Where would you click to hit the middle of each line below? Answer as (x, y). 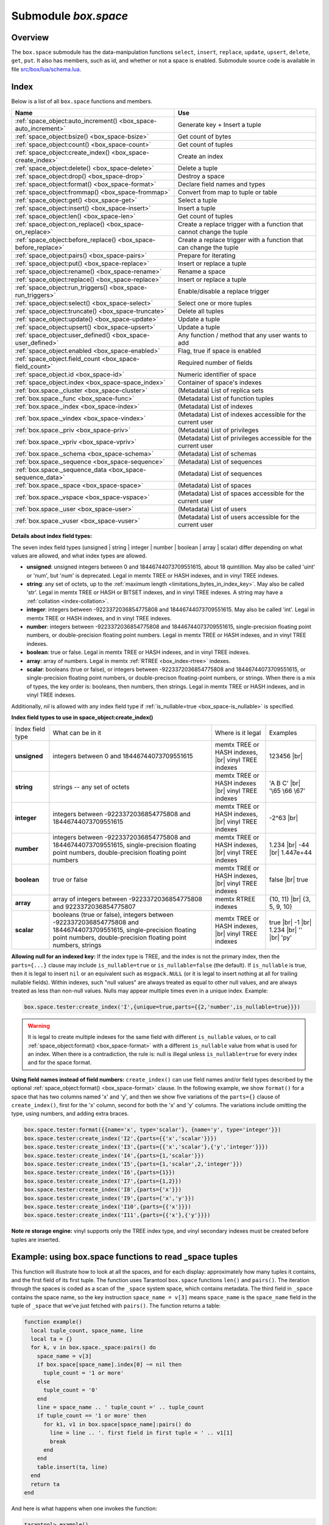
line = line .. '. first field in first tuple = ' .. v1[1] (141, 1433)
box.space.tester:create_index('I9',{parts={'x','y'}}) (109, 1198)
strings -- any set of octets (91, 787)
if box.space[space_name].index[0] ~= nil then (109, 1365)
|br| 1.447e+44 (290, 853)
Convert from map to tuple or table (227, 192)
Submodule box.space (69, 16)
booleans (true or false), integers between (113, 915)
